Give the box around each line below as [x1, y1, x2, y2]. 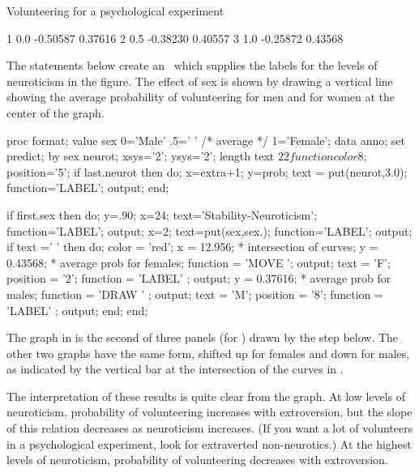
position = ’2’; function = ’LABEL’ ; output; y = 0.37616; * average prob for [6, 270, 391, 287]
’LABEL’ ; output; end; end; [6, 301, 148, 318]
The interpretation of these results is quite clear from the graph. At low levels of [6, 387, 406, 404]
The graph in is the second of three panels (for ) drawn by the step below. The [6, 329, 399, 346]
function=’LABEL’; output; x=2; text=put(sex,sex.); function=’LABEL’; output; [6, 222, 413, 239]
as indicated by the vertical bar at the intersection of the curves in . [6, 360, 344, 377]
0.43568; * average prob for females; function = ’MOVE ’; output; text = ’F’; [6, 254, 391, 271]
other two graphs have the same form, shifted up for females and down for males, [6, 344, 410, 361]
